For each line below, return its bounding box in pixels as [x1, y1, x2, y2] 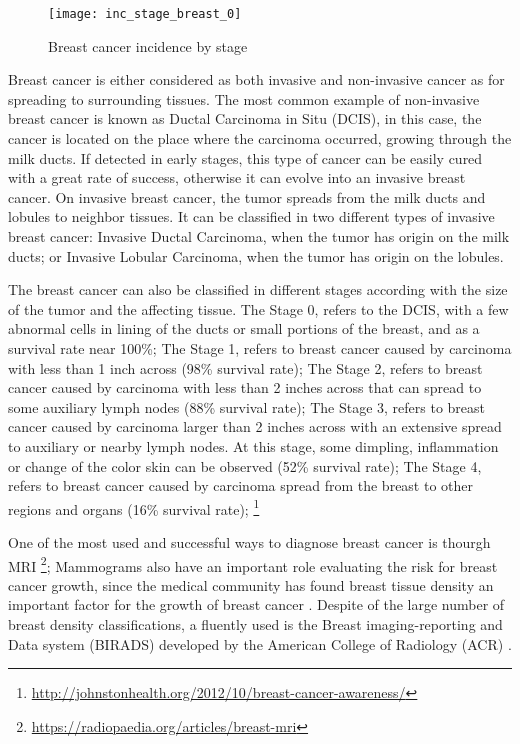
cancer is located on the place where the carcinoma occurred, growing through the [8, 128, 512, 149]
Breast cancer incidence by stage [48, 35, 248, 56]
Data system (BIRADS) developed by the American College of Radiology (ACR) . [8, 633, 512, 654]
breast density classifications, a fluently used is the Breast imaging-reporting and [8, 614, 503, 634]
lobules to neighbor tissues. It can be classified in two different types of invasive [8, 206, 495, 227]
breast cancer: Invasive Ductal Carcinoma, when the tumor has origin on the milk [8, 226, 510, 246]
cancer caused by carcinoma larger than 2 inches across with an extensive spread [8, 416, 502, 437]
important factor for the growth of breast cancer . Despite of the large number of [8, 594, 505, 615]
